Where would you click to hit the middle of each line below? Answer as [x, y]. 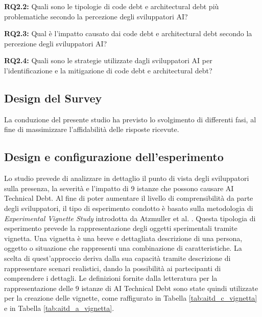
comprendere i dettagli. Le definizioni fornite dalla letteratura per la [111, 278]
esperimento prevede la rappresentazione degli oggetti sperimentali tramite [121, 228]
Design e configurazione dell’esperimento [114, 157]
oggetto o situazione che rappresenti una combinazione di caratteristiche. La [123, 248]
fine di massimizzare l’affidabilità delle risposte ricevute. [92, 129]
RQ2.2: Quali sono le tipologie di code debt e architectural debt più [112, 6]
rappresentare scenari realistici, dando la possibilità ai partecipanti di [113, 268]
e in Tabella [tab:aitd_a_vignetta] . [59, 308]
